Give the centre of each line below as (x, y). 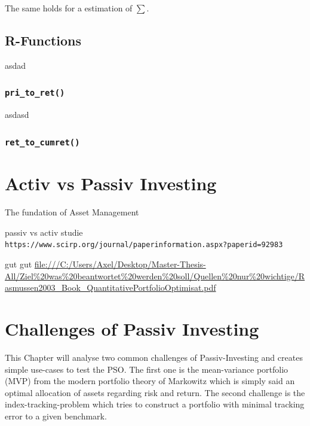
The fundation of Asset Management (72, 212)
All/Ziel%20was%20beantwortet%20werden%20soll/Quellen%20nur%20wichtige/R (155, 276)
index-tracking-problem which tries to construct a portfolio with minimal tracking (155, 404)
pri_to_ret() (35, 93)
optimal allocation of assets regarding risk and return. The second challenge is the (155, 392)
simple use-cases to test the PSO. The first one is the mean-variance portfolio (147, 369)
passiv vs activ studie (44, 232)
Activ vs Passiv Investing (111, 183)
